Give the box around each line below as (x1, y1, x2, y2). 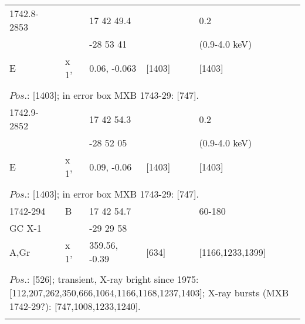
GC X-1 (9, 221, 42, 235)
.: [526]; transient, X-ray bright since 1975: (24, 272, 199, 286)
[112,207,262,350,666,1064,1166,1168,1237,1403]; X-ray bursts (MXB (9, 286, 289, 299)
